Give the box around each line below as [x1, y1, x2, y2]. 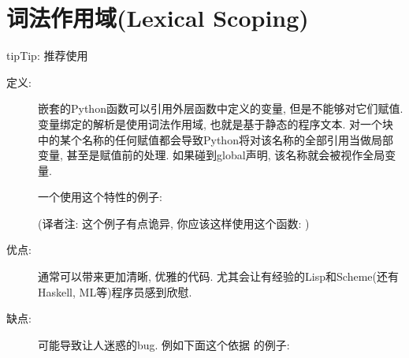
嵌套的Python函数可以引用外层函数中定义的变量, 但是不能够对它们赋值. [38, 100, 403, 117]
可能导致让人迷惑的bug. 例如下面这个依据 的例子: [38, 336, 290, 352]
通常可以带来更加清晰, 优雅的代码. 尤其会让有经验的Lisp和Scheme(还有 [38, 268, 399, 285]
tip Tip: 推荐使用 [6, 47, 88, 64]
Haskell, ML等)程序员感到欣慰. [38, 283, 192, 300]
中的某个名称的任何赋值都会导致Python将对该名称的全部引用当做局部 [38, 131, 393, 147]
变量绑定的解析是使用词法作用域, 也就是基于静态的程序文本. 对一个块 [38, 115, 394, 132]
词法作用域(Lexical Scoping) [6, 2, 309, 34]
